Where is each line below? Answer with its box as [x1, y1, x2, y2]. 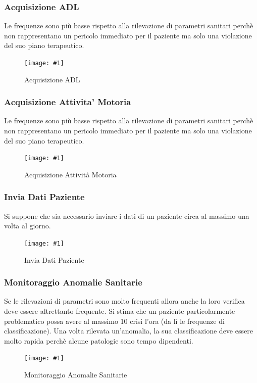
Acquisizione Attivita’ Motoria [4, 95, 131, 108]
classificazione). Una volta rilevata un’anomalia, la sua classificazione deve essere [4, 325, 253, 336]
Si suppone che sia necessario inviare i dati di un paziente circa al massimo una [4, 210, 249, 221]
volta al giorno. [4, 220, 51, 231]
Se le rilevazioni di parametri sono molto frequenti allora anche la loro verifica [4, 296, 245, 306]
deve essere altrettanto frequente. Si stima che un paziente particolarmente [4, 305, 235, 316]
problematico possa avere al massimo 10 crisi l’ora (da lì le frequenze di [4, 315, 225, 326]
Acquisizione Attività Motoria [24, 169, 117, 179]
